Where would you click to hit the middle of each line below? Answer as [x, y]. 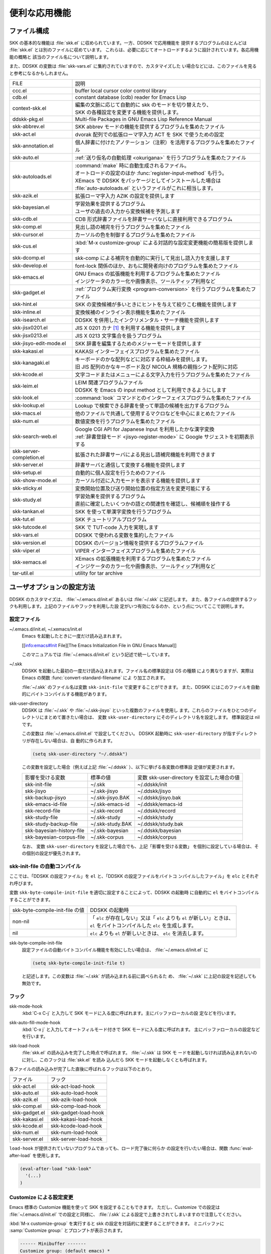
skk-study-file [41, 817]
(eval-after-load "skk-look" [56, 1168]
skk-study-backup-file [51, 824]
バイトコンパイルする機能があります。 [70, 694]
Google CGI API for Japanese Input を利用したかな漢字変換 [145, 429]
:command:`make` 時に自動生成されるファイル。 [132, 166]
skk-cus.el [25, 246]
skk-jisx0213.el [30, 336]
